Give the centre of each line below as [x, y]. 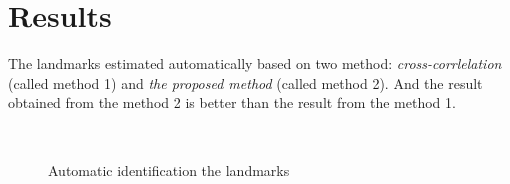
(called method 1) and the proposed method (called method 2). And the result [245, 82]
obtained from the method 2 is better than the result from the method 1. [232, 102]
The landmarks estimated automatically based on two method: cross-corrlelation [255, 63]
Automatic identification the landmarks [169, 169]
